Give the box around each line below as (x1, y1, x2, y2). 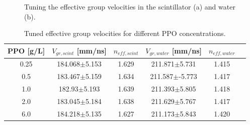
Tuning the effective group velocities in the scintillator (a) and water (24, 1, 235, 11)
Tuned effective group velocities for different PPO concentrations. (24, 28, 226, 38)
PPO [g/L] (8, 45, 45, 56)
